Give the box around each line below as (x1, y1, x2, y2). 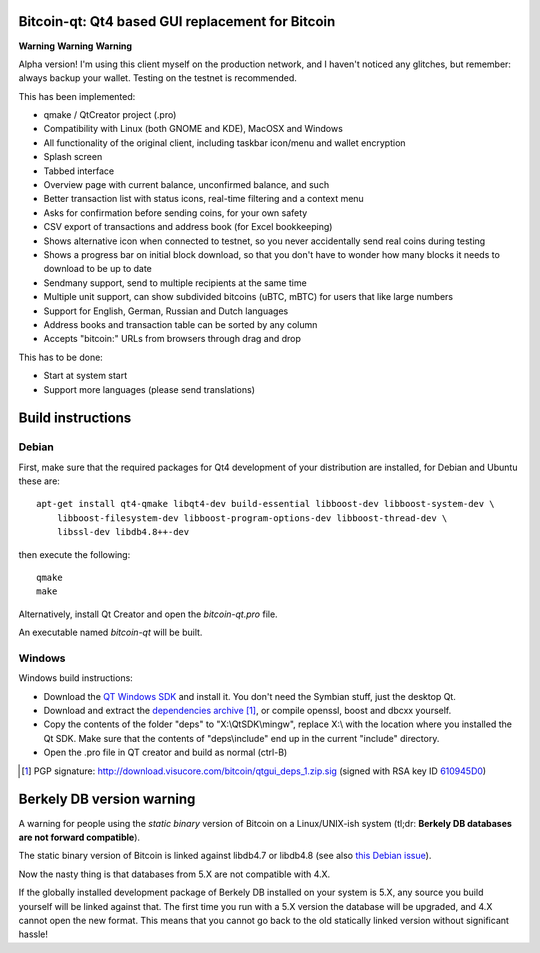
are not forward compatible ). (18, 831, 140, 843)
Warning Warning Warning (18, 40, 133, 52)
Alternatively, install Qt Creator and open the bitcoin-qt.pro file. (18, 608, 279, 620)
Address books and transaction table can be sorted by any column (43, 318, 318, 330)
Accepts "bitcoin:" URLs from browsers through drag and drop (43, 333, 302, 345)
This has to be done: (18, 351, 104, 363)
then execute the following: (18, 548, 131, 560)
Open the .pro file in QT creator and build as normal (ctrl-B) (43, 746, 288, 759)
